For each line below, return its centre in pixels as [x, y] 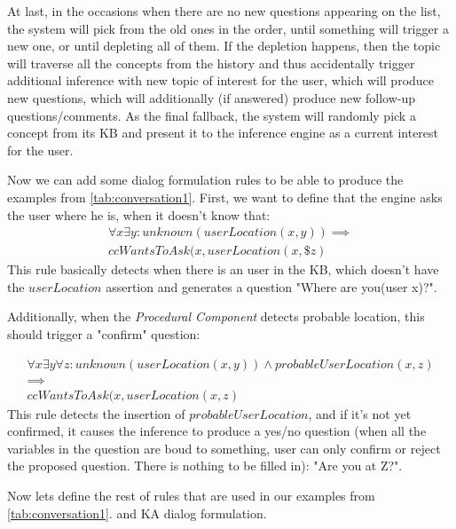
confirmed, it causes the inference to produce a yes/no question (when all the [217, 431]
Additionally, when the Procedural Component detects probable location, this [216, 316]
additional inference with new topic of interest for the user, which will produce [221, 80]
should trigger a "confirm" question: [104, 333]
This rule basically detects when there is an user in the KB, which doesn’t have [223, 269]
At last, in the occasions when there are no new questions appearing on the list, [224, 11]
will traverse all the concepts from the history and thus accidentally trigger [211, 63]
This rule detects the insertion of [96, 413]
